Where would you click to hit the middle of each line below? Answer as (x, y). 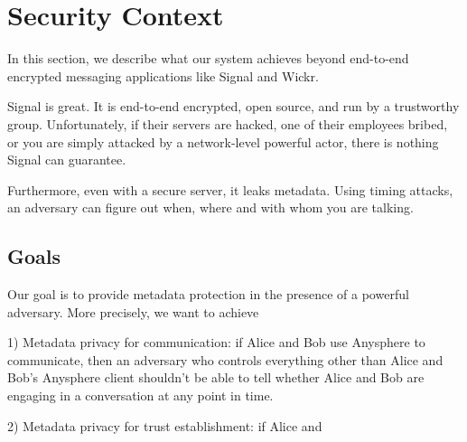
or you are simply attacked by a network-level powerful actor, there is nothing (223, 141)
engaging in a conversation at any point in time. (140, 395)
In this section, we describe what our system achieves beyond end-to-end (208, 58)
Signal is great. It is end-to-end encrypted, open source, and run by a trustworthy (233, 106)
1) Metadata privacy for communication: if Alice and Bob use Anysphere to (216, 342)
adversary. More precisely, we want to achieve (133, 311)
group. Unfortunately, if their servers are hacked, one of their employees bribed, (228, 123)
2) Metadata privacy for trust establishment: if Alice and (165, 425)
